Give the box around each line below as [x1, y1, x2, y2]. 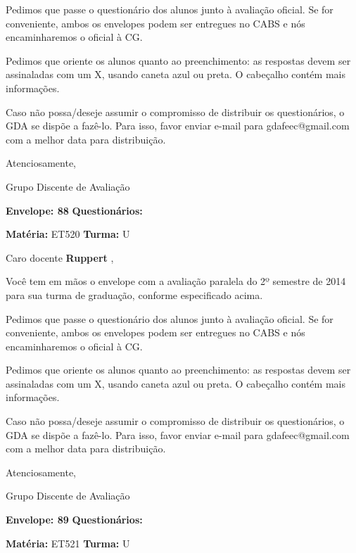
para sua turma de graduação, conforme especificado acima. [6, 287, 263, 302]
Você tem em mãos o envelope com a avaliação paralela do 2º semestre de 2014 [6, 274, 346, 288]
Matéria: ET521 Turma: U [6, 535, 130, 550]
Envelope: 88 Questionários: [6, 203, 143, 217]
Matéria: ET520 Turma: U [6, 227, 130, 241]
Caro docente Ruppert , [6, 250, 114, 265]
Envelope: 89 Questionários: [6, 512, 143, 527]
